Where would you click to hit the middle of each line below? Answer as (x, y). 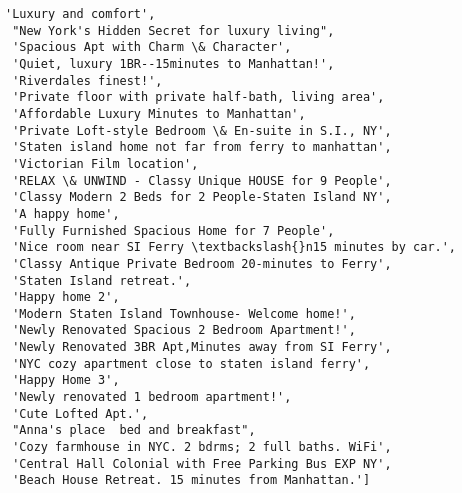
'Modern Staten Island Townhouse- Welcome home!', (184, 313)
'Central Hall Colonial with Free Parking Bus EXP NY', (202, 463)
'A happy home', (66, 213)
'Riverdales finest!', (87, 80)
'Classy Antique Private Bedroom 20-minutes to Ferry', (202, 263)
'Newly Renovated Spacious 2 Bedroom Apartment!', (184, 330)
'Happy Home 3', (66, 380)
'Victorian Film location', (105, 163)
